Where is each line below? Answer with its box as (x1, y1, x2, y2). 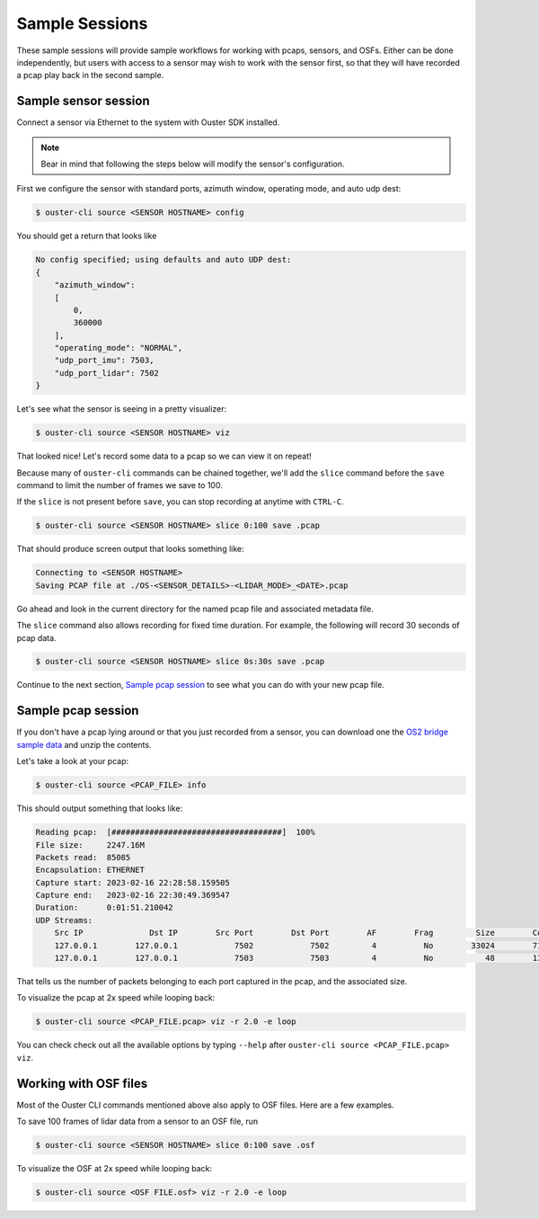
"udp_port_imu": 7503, (54, 355, 155, 366)
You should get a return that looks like (16, 230, 157, 242)
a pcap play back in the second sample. (16, 70, 164, 81)
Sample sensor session (16, 93, 150, 109)
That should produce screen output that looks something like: (16, 544, 244, 555)
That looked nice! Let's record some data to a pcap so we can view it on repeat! (16, 450, 312, 462)
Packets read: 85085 (35, 852, 131, 862)
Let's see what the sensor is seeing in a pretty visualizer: (16, 404, 227, 414)
